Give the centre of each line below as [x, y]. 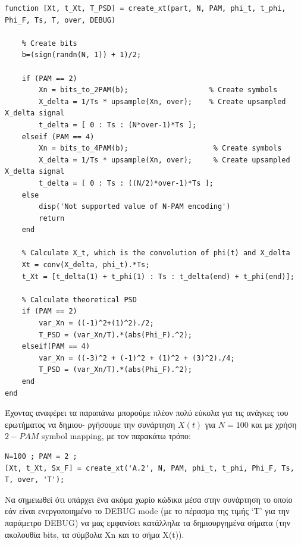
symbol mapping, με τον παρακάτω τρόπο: [116, 436]
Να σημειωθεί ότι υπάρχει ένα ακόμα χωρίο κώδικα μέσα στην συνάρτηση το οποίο [149, 499]
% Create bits [49, 43]
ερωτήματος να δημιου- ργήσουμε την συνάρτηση [90, 424]
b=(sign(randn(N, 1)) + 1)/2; [81, 55]
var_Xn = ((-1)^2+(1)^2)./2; [96, 323]
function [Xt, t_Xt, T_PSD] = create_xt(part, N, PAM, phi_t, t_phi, [145, 8]
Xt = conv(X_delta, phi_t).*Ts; [86, 265]
